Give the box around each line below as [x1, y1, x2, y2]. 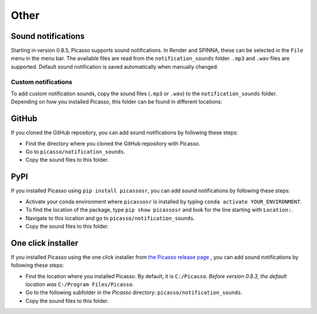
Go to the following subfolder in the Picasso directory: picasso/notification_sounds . [25, 289, 243, 296]
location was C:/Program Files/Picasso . [25, 281, 134, 288]
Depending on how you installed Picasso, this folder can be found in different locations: [11, 98, 222, 105]
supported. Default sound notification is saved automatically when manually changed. [11, 63, 218, 70]
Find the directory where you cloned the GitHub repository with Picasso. [25, 140, 201, 147]
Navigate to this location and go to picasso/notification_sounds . [25, 215, 195, 222]
